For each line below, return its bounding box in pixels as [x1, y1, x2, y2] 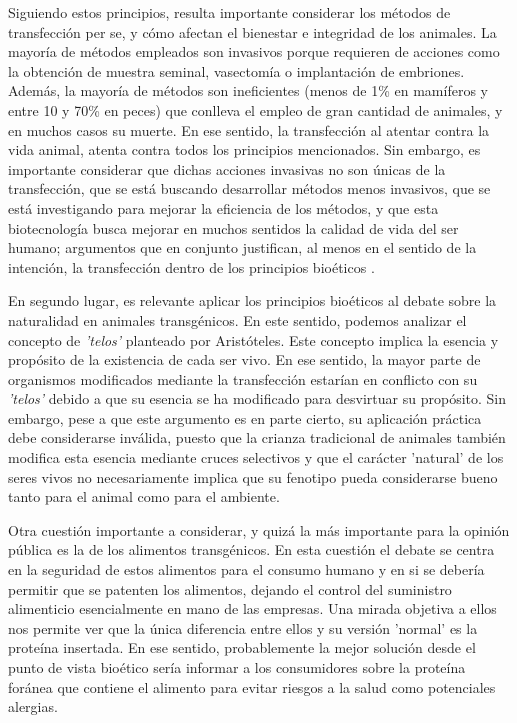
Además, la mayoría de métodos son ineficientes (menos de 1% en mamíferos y [8, 80, 488, 101]
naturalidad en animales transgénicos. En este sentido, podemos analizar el [8, 309, 467, 330]
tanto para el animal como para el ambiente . [8, 486, 280, 507]
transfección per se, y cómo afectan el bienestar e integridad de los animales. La [8, 21, 497, 42]
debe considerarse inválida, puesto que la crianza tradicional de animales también [8, 427, 506, 448]
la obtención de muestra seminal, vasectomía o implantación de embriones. [8, 60, 465, 81]
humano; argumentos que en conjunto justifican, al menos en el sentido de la [8, 237, 477, 258]
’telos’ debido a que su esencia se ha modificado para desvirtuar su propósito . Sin [8, 388, 507, 409]
